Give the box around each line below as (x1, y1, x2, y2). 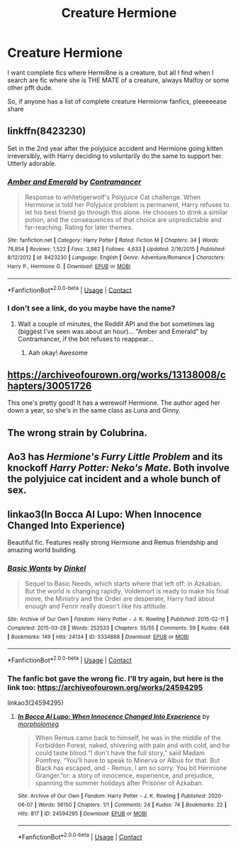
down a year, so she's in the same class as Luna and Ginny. (7, 406, 181, 415)
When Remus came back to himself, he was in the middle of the (35, 734, 221, 742)
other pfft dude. (7, 83, 53, 91)
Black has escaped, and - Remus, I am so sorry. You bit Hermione (35, 764, 227, 772)
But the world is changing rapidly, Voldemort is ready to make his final (24, 587, 229, 596)
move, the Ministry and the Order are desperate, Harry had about (24, 594, 215, 603)
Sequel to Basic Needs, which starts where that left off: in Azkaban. (24, 579, 222, 588)
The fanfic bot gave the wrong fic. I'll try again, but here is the (7, 674, 224, 684)
